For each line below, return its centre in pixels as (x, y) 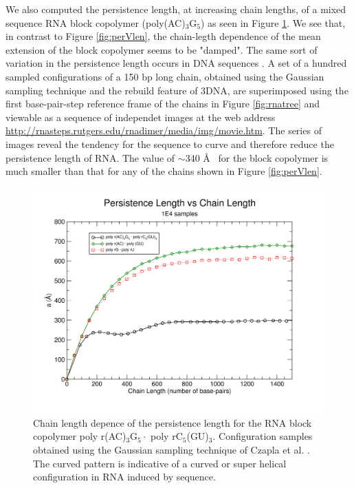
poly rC (167, 436)
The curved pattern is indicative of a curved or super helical (160, 463)
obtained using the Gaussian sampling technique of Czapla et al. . (172, 450)
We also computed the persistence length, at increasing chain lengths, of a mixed (176, 9)
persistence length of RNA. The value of (90, 157)
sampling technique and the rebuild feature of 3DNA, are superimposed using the (177, 90)
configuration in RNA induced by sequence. (124, 477)
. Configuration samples (263, 436)
